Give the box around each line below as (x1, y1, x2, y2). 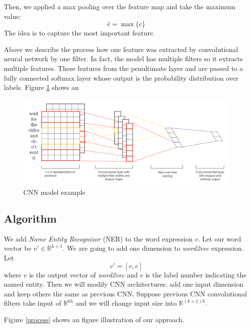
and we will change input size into (75, 298, 177, 308)
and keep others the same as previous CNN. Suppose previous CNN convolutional (4, 288, 247, 298)
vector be (4, 243, 32, 253)
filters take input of (4, 298, 61, 308)
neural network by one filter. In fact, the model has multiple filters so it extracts (4, 53, 243, 64)
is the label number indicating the (145, 269, 247, 279)
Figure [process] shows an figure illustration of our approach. (4, 314, 184, 324)
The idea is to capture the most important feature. (4, 28, 155, 38)
